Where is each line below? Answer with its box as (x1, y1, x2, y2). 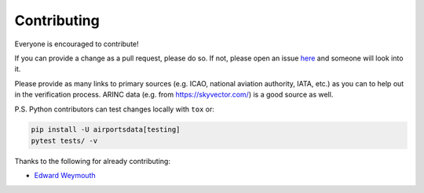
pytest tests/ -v (31, 136, 98, 145)
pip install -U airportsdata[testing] (31, 126, 181, 134)
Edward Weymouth (34, 171, 96, 180)
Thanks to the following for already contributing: (14, 156, 170, 166)
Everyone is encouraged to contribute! (14, 39, 139, 49)
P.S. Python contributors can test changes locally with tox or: (14, 104, 215, 114)
